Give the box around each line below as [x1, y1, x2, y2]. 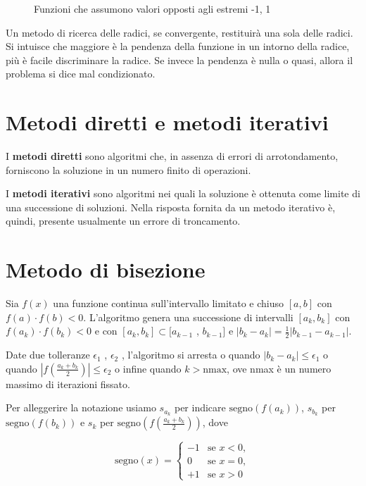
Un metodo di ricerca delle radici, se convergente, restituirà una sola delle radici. [6, 25, 353, 39]
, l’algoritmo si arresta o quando [121, 347, 260, 362]
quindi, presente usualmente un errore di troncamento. [6, 213, 241, 228]
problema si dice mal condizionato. [6, 66, 156, 81]
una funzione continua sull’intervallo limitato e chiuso [53, 296, 284, 311]
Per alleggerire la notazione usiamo [6, 400, 156, 415]
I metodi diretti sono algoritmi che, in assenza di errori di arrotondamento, [6, 149, 339, 163]
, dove [202, 415, 228, 430]
